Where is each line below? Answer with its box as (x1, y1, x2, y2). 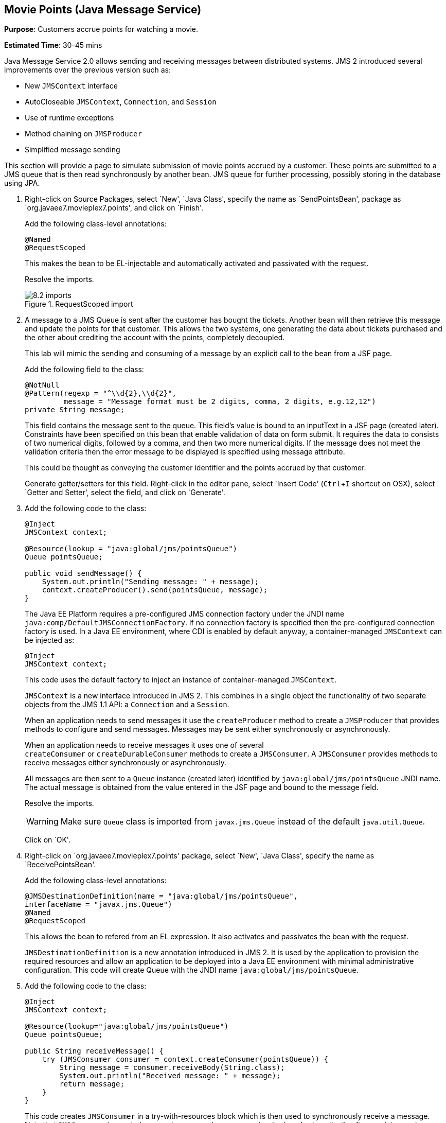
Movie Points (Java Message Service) (4, 3, 202, 16)
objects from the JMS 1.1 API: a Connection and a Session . (25, 700, 229, 709)
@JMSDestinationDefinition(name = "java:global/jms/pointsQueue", (25, 892, 298, 901)
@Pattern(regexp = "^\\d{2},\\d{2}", (25, 389, 177, 398)
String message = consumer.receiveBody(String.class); (59, 1063, 285, 1072)
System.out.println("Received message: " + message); (59, 1072, 281, 1080)
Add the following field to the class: (25, 365, 144, 374)
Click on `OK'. (25, 835, 70, 845)
